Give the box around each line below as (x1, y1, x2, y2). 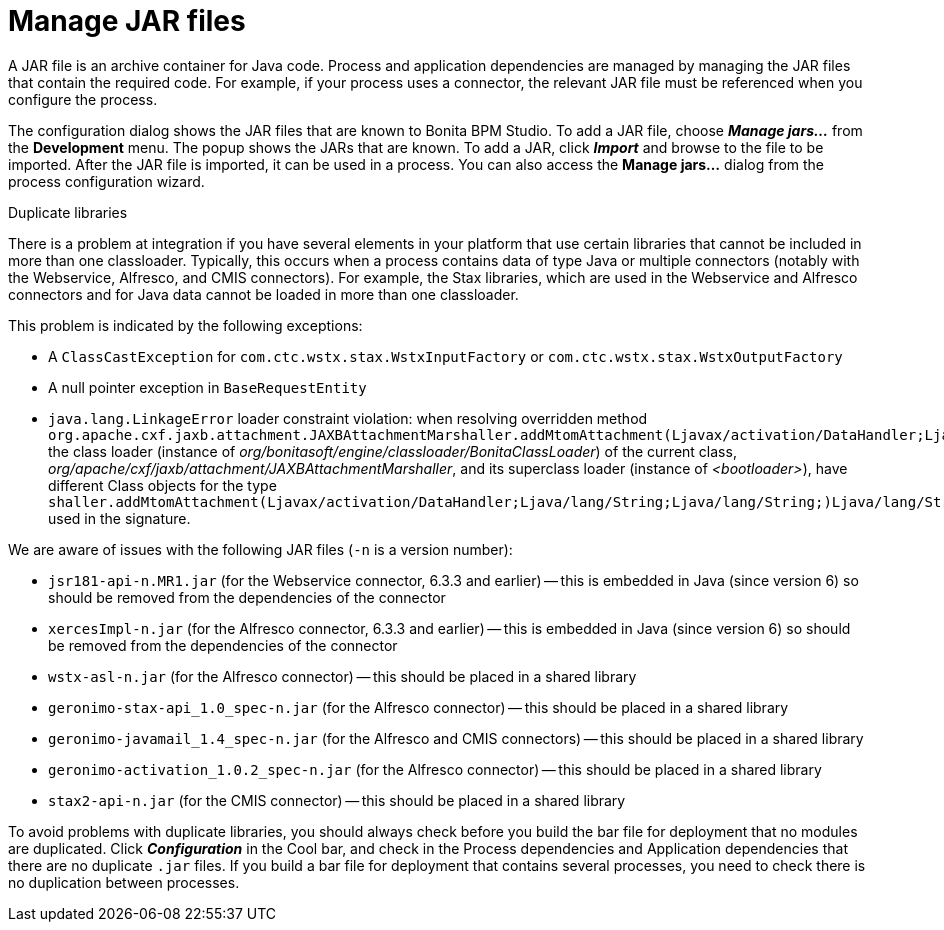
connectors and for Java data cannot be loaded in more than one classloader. (8, 285, 519, 303)
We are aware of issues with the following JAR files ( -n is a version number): (8, 540, 513, 558)
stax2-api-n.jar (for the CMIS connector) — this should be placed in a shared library (48, 791, 626, 809)
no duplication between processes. (8, 873, 240, 891)
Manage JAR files (8, 4, 246, 38)
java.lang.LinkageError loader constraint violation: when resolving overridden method (48, 409, 648, 427)
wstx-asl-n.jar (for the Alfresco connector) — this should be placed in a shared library (48, 667, 637, 685)
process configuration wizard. (8, 172, 205, 190)
